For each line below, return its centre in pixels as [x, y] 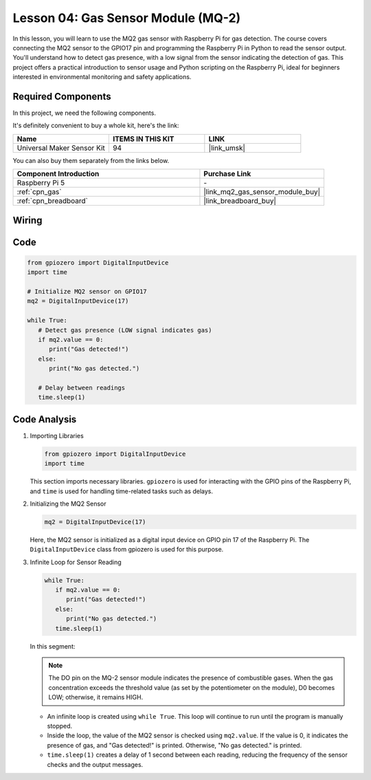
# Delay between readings [82, 388]
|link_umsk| [227, 148]
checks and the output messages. [95, 764]
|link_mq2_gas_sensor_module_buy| [262, 192]
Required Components [62, 96]
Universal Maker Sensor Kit [61, 148]
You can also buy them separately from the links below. [91, 160]
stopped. [60, 726]
